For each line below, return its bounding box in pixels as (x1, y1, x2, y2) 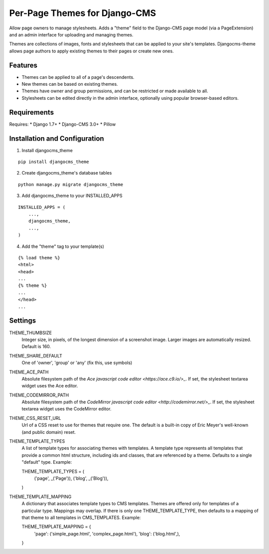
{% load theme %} (18, 255, 60, 260)
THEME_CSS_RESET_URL (9, 415, 62, 421)
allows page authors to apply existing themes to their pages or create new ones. (9, 48, 174, 54)
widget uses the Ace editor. (21, 383, 78, 389)
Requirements (9, 108, 54, 117)
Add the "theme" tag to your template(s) (21, 243, 105, 249)
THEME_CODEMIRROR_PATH (9, 392, 69, 398)
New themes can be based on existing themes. (21, 81, 118, 87)
